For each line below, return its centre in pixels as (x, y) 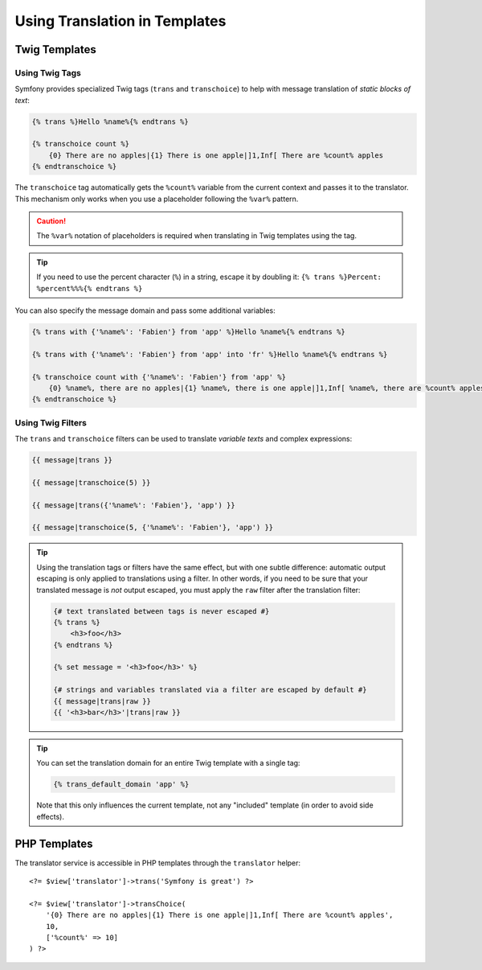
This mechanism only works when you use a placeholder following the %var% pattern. (157, 199)
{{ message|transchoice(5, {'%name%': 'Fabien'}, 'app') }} (153, 528)
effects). (50, 816)
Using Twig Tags (48, 72)
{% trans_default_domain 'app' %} (121, 785)
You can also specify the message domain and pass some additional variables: (145, 310)
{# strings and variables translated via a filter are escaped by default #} (210, 690)
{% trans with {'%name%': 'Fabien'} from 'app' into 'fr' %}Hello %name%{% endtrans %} (210, 354)
